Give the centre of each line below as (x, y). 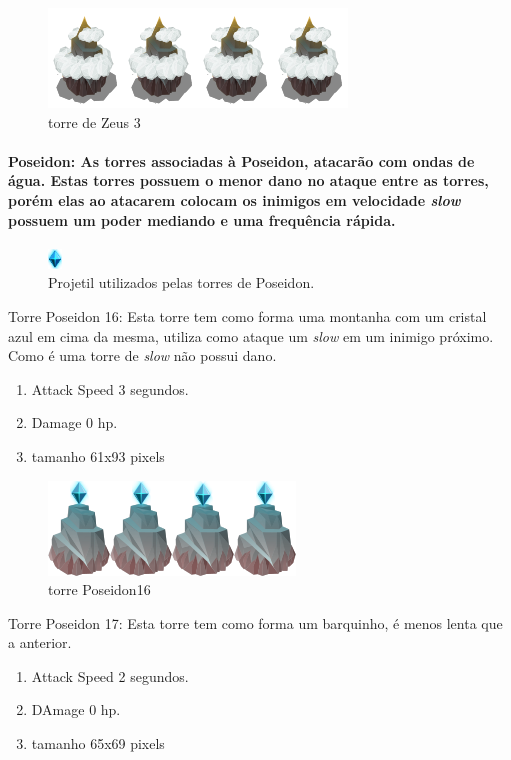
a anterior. (40, 642)
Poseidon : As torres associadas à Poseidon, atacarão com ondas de (241, 160)
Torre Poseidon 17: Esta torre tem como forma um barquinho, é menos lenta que (255, 622)
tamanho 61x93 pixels (98, 455)
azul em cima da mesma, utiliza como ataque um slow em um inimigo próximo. (251, 335)
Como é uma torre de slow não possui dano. (142, 355)
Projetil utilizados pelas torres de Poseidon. (181, 282)
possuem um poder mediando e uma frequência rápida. (202, 219)
